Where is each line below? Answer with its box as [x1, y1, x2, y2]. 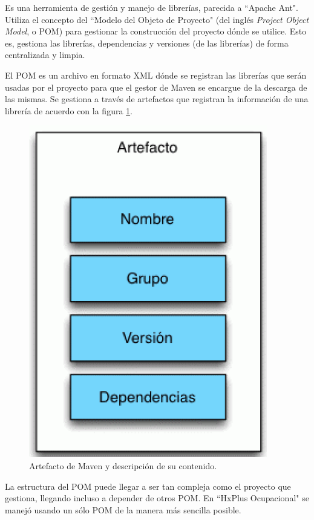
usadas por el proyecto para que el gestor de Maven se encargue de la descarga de [5, 80, 307, 93]
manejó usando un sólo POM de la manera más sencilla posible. [5, 503, 241, 516]
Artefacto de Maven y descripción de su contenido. [29, 459, 217, 472]
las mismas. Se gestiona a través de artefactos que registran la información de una [5, 93, 309, 105]
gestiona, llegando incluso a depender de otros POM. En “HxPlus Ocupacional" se [5, 492, 309, 504]
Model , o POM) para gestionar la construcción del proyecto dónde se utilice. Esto [5, 25, 307, 37]
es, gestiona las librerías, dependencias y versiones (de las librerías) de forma [5, 36, 289, 49]
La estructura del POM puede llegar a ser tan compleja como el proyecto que [5, 479, 291, 492]
